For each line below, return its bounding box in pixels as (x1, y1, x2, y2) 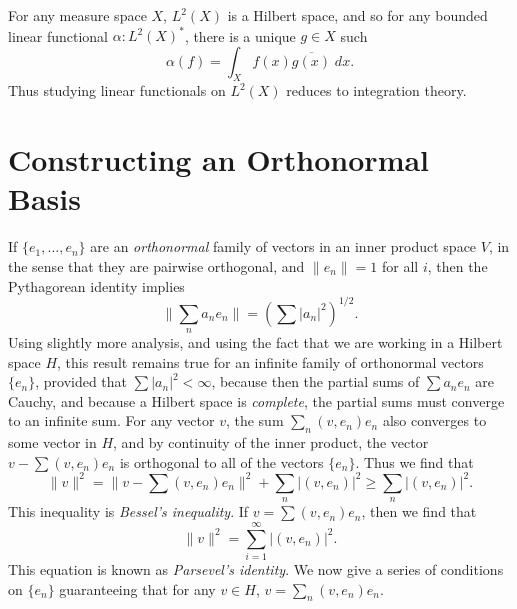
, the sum (225, 410, 284, 431)
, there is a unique (184, 25, 296, 46)
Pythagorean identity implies (8, 275, 185, 296)
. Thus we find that (355, 451, 474, 472)
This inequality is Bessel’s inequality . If (8, 501, 249, 522)
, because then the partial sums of (211, 371, 420, 392)
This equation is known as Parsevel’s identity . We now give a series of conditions (8, 559, 504, 580)
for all (381, 255, 419, 276)
